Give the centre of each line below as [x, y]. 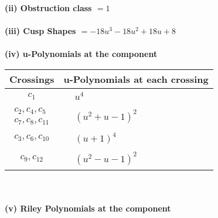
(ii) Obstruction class [48, 8]
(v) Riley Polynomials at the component [88, 208]
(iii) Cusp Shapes [40, 31]
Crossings [32, 79]
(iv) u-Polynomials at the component [81, 54]
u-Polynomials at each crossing [136, 79]
